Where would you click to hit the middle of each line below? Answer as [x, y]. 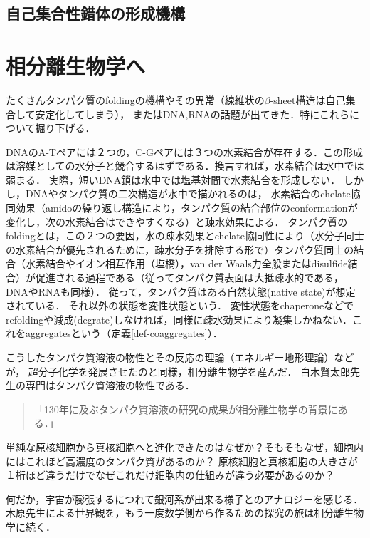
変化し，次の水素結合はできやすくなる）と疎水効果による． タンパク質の [177, 221]
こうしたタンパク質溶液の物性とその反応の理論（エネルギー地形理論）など [180, 357]
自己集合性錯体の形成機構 [95, 13]
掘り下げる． [65, 128]
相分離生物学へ [76, 65]
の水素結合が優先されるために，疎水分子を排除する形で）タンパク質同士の [180, 249]
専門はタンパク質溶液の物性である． [110, 385]
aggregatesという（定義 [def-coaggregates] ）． [124, 333]
